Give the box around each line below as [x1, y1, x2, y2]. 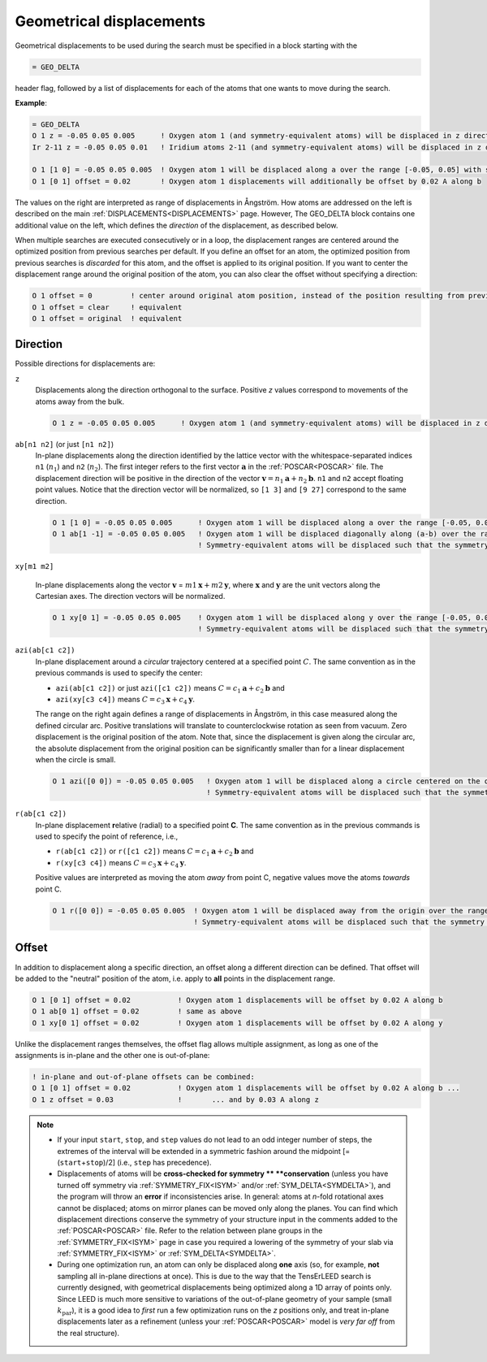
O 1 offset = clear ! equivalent [32, 302, 183, 312]
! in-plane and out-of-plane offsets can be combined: [32, 1073, 255, 1082]
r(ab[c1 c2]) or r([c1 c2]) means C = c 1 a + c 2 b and [55, 846, 254, 858]
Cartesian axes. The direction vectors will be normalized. [35, 592, 226, 601]
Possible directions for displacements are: [15, 358, 156, 369]
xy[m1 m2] [15, 562, 54, 571]
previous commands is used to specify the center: [35, 668, 203, 678]
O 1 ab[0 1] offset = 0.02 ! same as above [32, 1007, 243, 1016]
